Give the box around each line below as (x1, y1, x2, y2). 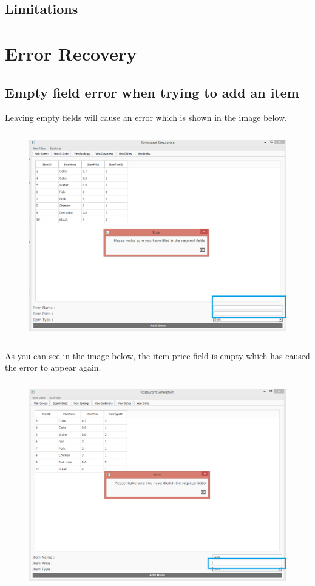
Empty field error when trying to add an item (5, 83, 299, 101)
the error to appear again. (5, 361, 101, 374)
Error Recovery (5, 41, 137, 66)
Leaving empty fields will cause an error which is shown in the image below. (5, 111, 287, 124)
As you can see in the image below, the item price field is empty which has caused (5, 349, 310, 362)
